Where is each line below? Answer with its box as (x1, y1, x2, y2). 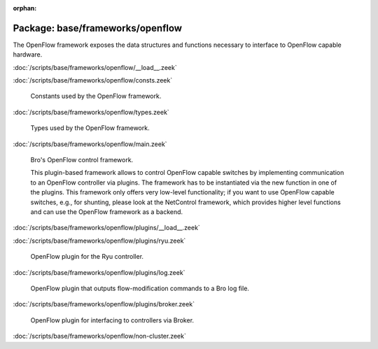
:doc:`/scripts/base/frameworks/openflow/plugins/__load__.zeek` (13, 224, 201, 232)
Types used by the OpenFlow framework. (30, 124, 150, 132)
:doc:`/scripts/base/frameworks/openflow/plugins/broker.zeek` (13, 300, 195, 308)
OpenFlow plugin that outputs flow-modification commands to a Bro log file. (30, 284, 250, 292)
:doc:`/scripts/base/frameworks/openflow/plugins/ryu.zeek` (13, 236, 186, 245)
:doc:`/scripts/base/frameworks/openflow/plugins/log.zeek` (13, 268, 185, 276)
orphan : (13, 4, 37, 12)
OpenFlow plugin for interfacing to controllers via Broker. (30, 315, 195, 325)
